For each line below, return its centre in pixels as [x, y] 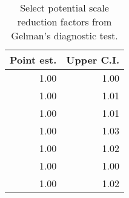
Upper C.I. [93, 60]
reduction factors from [64, 21]
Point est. [33, 60]
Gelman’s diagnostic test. [64, 35]
